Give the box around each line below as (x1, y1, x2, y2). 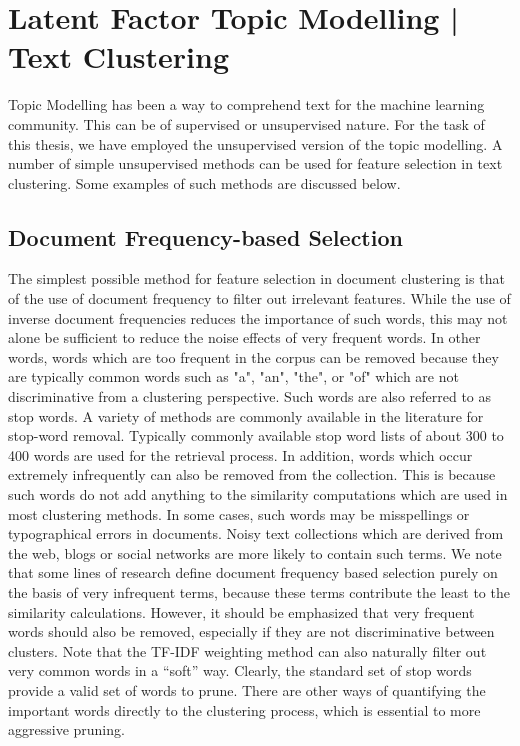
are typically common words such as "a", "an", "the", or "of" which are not (8, 366, 459, 387)
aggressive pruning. (8, 719, 125, 740)
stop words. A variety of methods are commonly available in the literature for (8, 405, 484, 426)
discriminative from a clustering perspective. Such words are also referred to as (8, 386, 492, 407)
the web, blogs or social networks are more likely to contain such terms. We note (8, 542, 502, 563)
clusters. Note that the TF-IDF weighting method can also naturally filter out (8, 640, 487, 661)
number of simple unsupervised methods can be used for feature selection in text (8, 153, 503, 174)
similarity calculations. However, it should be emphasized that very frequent (8, 601, 475, 622)
